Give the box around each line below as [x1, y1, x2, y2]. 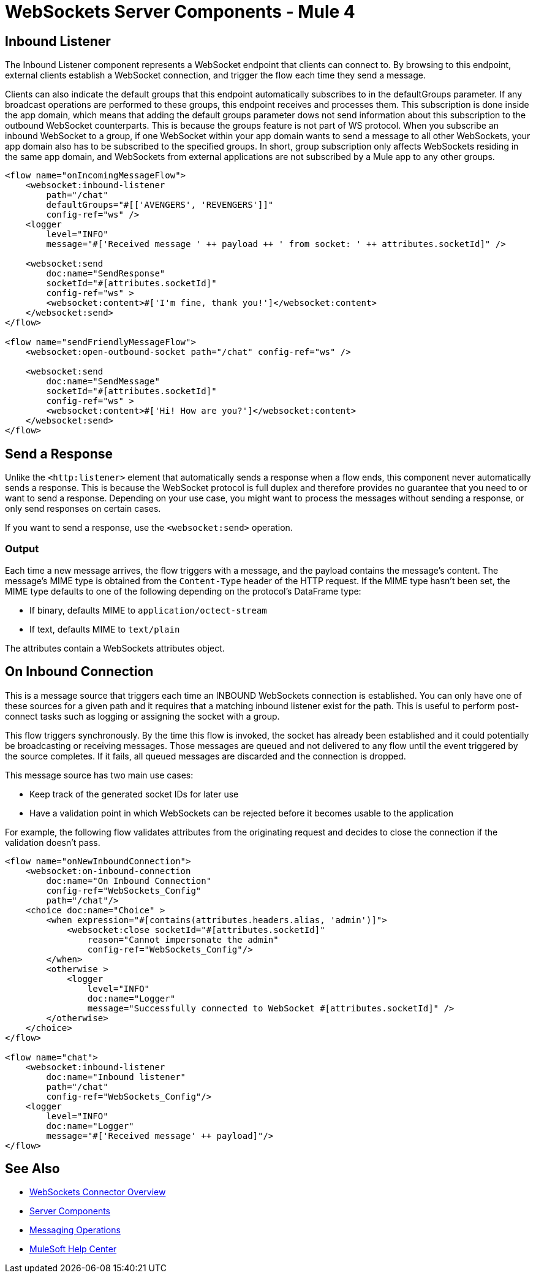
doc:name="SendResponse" [46, 268, 165, 279]
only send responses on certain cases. [5, 503, 161, 514]
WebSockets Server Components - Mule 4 [5, 1, 355, 22]
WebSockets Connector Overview [29, 1187, 166, 1198]
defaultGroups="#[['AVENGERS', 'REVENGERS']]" [46, 200, 274, 210]
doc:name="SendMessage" [46, 376, 160, 387]
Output [5, 542, 39, 555]
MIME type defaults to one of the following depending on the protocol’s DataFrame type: [5, 585, 361, 596]
